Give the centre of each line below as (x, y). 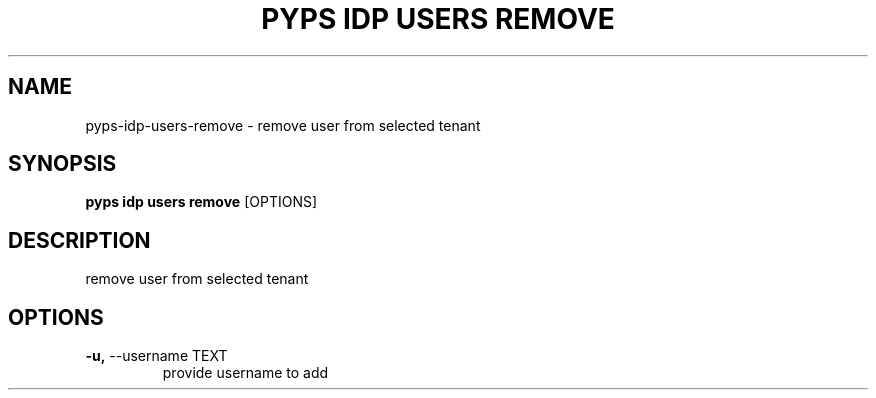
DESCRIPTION (79, 240)
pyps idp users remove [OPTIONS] (201, 202)
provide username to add (245, 373)
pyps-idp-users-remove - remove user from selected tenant (283, 125)
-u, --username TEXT (156, 356)
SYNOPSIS (62, 164)
